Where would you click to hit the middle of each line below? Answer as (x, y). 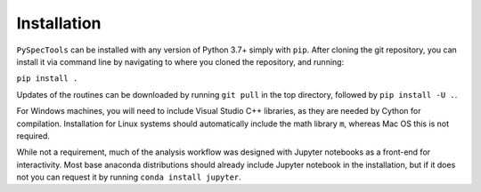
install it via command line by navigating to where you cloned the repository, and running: (180, 61)
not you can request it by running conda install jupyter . (129, 177)
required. (33, 136)
